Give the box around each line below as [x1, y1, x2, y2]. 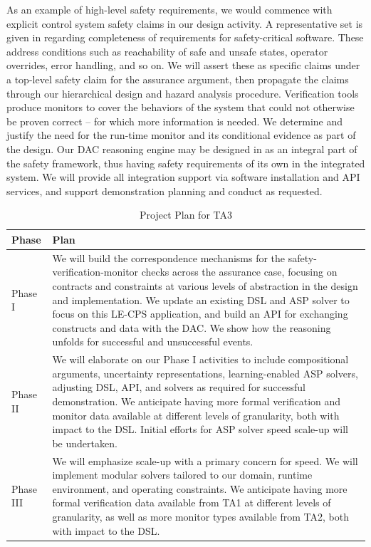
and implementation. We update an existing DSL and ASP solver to [52, 292, 350, 307]
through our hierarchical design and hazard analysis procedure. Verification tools [6, 85, 359, 100]
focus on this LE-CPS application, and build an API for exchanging [52, 306, 348, 321]
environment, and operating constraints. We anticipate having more [52, 481, 348, 496]
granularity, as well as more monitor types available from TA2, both [52, 509, 349, 523]
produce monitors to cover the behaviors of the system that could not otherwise [6, 100, 355, 115]
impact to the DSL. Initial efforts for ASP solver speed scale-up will [52, 422, 348, 437]
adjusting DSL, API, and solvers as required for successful [52, 380, 305, 395]
